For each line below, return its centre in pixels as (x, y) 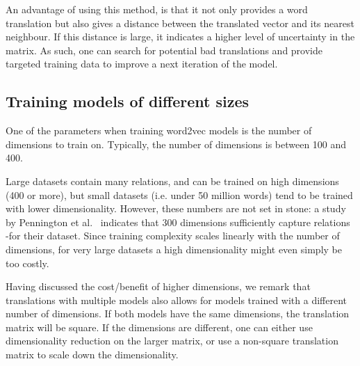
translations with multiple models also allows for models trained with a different (177, 300)
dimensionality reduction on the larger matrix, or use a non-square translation (172, 341)
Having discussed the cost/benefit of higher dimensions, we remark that (158, 286)
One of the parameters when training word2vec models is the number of (159, 130)
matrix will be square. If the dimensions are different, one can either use (159, 327)
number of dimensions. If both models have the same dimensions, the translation (178, 313)
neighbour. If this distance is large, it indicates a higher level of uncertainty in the (180, 37)
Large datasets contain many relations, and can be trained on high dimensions (172, 181)
